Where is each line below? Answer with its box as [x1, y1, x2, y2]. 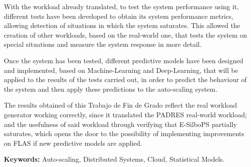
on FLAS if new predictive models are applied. [4, 138, 142, 148]
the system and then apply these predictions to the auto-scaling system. [4, 83, 218, 94]
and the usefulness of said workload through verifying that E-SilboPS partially [4, 119, 237, 129]
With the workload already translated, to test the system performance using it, [4, 1, 239, 11]
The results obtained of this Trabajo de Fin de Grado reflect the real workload [4, 100, 237, 110]
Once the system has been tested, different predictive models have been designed [4, 55, 243, 65]
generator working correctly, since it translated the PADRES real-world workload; [4, 109, 247, 119]
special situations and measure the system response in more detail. [4, 39, 202, 49]
